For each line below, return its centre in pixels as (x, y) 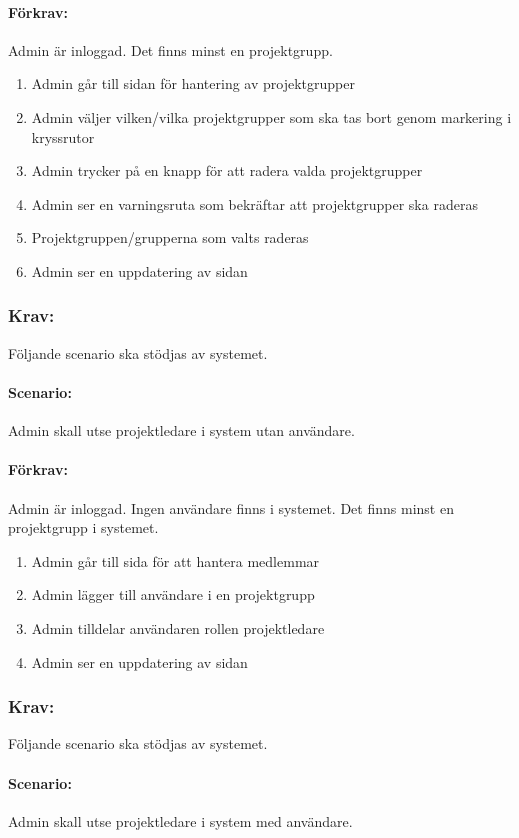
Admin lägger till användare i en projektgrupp (173, 594)
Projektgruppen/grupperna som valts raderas (170, 237)
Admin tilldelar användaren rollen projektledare (178, 627)
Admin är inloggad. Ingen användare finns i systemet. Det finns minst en (231, 507)
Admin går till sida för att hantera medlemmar (175, 560)
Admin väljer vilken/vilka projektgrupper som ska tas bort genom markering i (271, 116)
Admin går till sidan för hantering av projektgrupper (193, 83)
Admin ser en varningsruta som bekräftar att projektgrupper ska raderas (254, 203)
